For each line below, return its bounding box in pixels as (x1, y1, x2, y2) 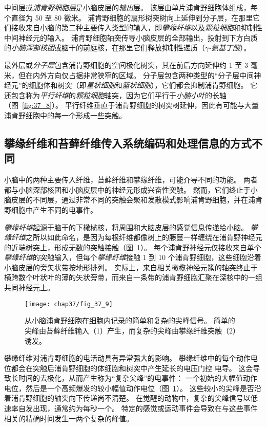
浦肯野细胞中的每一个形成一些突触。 (4, 109, 126, 120)
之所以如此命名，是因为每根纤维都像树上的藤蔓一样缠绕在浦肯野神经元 (26, 232, 262, 243)
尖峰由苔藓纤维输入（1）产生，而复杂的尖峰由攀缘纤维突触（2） (25, 325, 240, 336)
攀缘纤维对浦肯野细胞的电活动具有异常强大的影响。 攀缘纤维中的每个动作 (4, 352, 251, 363)
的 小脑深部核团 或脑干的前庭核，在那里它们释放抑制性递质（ (4, 42, 205, 53)
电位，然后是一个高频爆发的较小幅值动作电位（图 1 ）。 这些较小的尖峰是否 (4, 382, 254, 393)
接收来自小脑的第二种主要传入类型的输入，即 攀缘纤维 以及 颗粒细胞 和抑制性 (11, 22, 262, 33)
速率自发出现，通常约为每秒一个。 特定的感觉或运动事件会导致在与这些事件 (4, 403, 258, 414)
